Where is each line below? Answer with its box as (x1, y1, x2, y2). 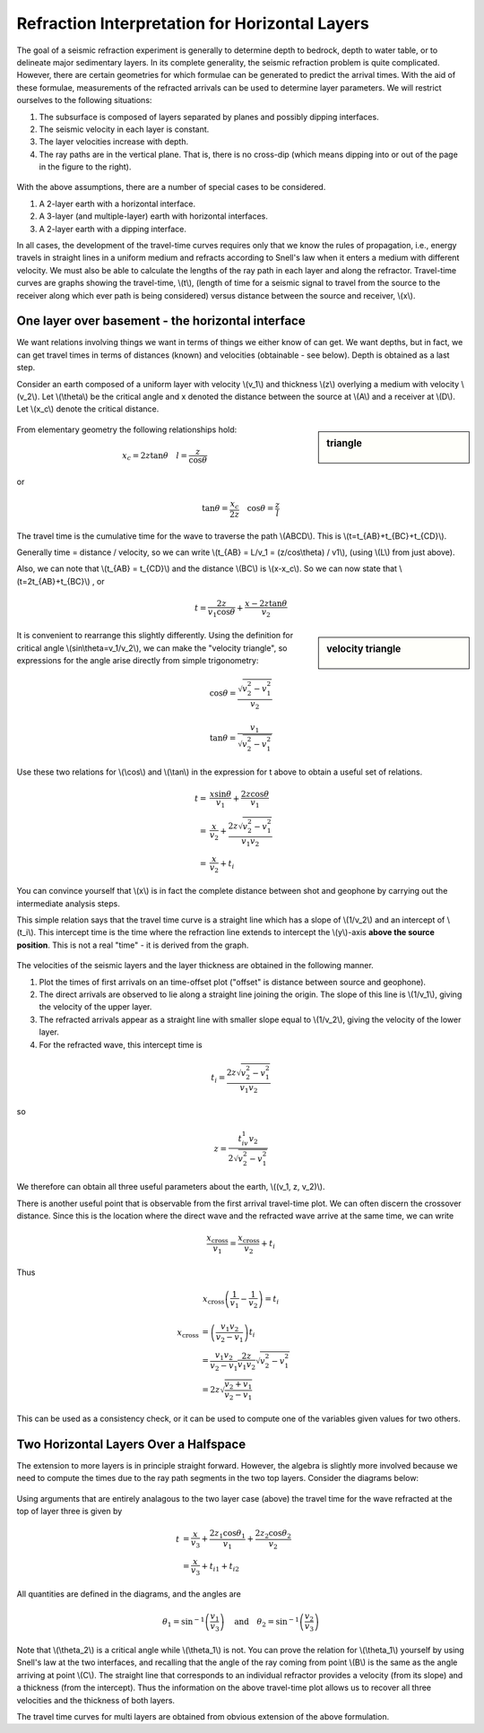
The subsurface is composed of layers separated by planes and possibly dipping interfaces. (39, 111, 380, 122)
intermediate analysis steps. (16, 897, 120, 909)
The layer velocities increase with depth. (39, 136, 189, 147)
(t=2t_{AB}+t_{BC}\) (16, 576, 91, 586)
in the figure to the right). (39, 161, 132, 172)
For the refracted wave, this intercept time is (39, 1039, 203, 1050)
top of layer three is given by (16, 1506, 123, 1517)
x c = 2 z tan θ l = (122, 450, 188, 463)
